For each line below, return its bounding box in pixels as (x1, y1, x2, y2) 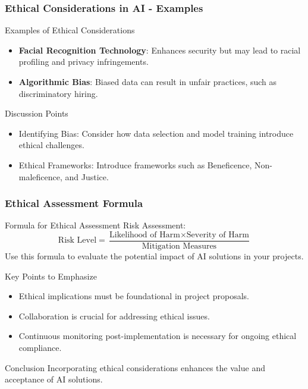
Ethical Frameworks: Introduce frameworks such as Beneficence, (18, 158, 252, 171)
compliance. (18, 341, 62, 353)
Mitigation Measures (142, 242, 217, 251)
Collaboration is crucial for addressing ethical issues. (18, 309, 210, 322)
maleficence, (18, 170, 62, 183)
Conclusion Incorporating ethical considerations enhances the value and (5, 361, 265, 374)
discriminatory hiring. (18, 87, 98, 99)
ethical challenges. (18, 139, 84, 151)
